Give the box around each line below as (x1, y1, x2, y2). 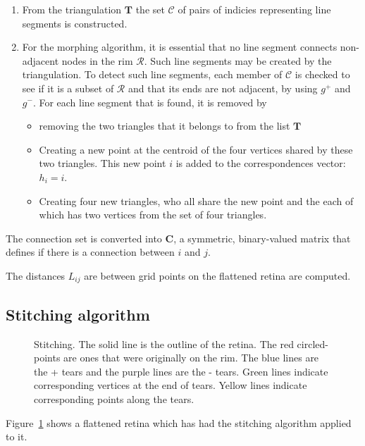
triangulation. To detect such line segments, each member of (22, 67, 283, 82)
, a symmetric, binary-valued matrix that (173, 230, 351, 245)
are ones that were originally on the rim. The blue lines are (63, 350, 319, 365)
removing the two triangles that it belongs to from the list (39, 118, 290, 133)
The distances (6, 268, 66, 283)
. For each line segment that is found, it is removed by (32, 94, 267, 109)
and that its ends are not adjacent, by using (128, 80, 318, 95)
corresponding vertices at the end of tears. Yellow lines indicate (34, 378, 307, 392)
